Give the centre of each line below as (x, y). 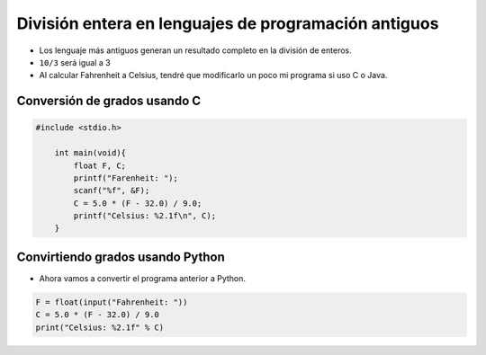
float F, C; (99, 165)
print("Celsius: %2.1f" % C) (100, 327)
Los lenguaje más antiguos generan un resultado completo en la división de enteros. (195, 50)
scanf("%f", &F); (112, 191)
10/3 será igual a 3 (75, 62)
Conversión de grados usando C (109, 101)
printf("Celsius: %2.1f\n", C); (144, 216)
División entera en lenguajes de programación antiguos (228, 23)
